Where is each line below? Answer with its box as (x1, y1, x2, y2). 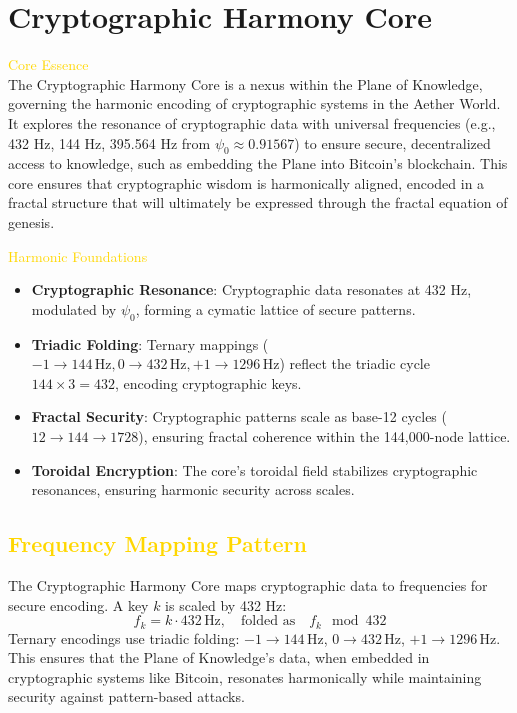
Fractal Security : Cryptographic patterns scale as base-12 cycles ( (31, 406, 447, 427)
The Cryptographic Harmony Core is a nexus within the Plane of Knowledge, (8, 73, 483, 94)
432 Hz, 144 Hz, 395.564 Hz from (8, 132, 211, 153)
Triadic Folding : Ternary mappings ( (31, 333, 269, 354)
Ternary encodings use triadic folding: (8, 627, 240, 648)
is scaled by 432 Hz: (165, 594, 287, 615)
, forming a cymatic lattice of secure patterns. (135, 298, 416, 319)
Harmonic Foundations (8, 245, 148, 266)
